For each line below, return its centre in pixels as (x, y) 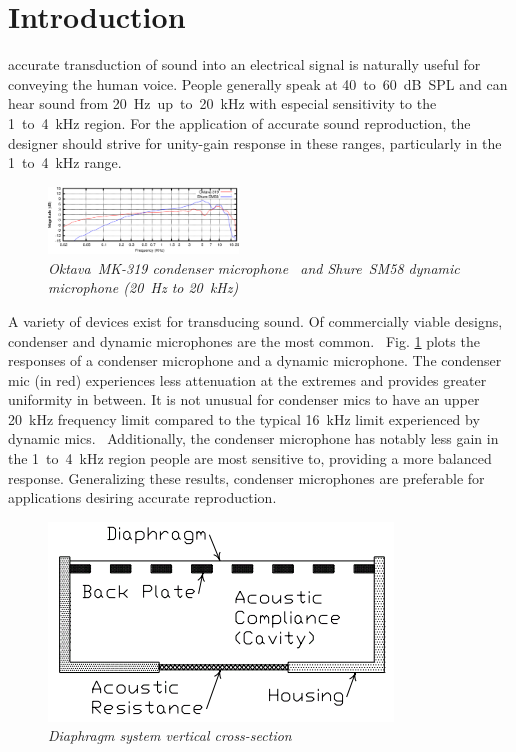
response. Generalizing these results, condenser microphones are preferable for (246, 477)
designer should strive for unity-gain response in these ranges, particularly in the (255, 142)
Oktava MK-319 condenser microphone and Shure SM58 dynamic (254, 267)
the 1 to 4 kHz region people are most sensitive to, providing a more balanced (250, 458)
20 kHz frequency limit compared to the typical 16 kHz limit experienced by (244, 418)
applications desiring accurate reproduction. (142, 497)
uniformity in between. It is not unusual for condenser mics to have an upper (244, 399)
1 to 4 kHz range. (65, 162)
